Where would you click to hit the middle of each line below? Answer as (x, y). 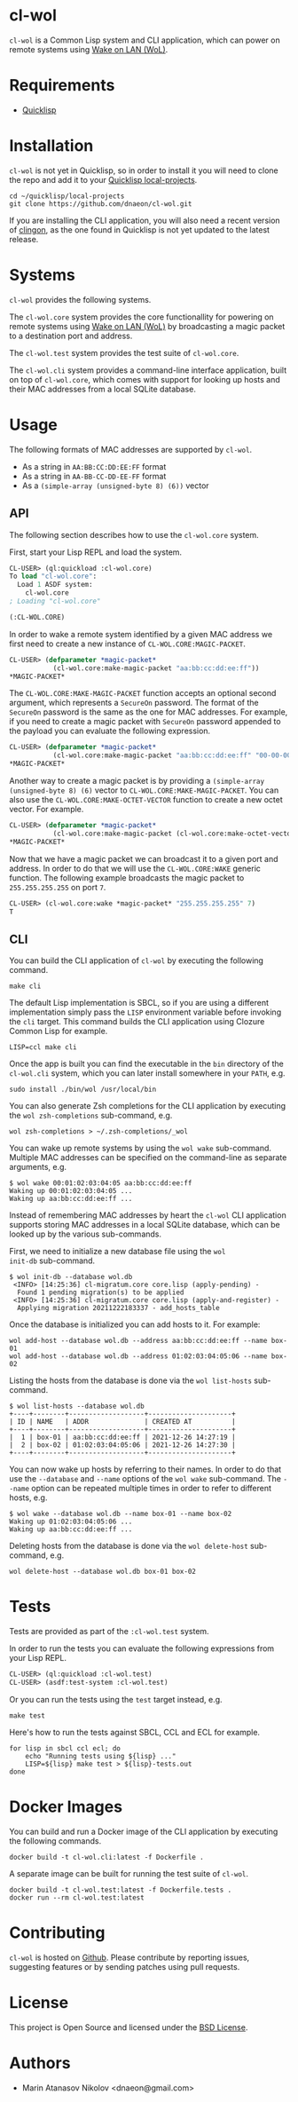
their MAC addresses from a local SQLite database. (103, 389)
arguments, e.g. (38, 1167)
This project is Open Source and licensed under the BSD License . (129, 2027)
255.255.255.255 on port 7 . (58, 887)
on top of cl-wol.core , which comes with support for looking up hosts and (145, 379)
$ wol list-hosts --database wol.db (77, 1407)
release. (24, 239)
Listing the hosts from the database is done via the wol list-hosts (131, 1380)
